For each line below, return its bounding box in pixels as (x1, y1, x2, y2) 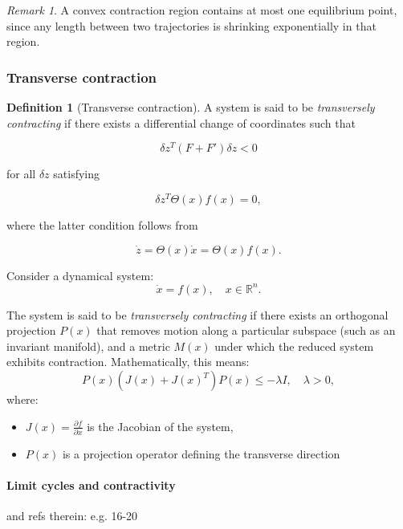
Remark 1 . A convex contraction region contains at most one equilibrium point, (6, 2, 397, 18)
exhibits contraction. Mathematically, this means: (6, 353, 250, 370)
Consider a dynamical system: (6, 267, 154, 283)
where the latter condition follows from (6, 216, 198, 233)
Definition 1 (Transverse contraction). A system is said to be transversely (6, 99, 375, 115)
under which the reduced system (214, 337, 374, 354)
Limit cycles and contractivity (6, 477, 176, 494)
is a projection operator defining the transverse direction (62, 445, 340, 462)
